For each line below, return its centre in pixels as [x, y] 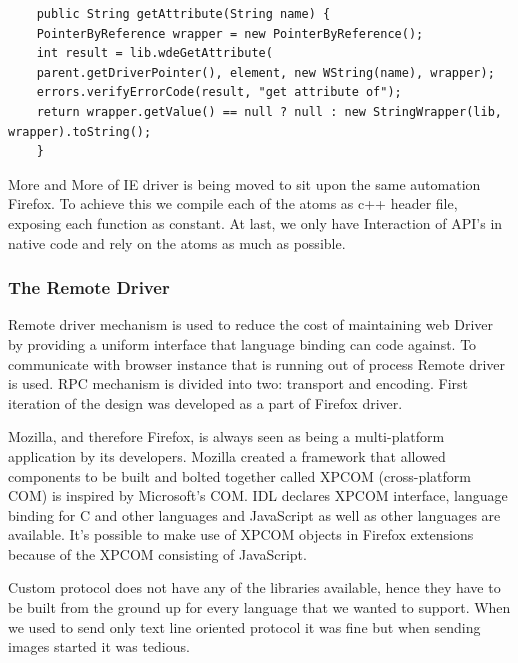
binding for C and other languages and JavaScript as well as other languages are [254, 514]
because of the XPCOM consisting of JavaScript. [157, 553]
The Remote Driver [89, 287]
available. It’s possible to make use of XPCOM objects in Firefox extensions [241, 534]
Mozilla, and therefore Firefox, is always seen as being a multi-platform [226, 436]
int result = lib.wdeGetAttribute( [154, 53]
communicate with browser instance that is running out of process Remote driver [257, 363]
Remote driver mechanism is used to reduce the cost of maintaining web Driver [251, 324]
